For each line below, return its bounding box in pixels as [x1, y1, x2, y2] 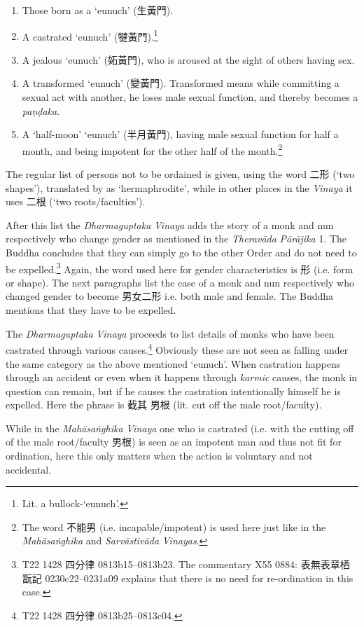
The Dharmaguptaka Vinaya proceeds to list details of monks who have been [6, 326, 335, 340]
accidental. [6, 462, 51, 476]
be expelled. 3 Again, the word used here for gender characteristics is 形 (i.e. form [6, 259, 353, 276]
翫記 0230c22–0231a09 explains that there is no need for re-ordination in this [22, 570, 353, 585]
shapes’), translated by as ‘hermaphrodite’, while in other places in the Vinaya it [6, 180, 353, 195]
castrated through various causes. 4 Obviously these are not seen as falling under [6, 340, 349, 357]
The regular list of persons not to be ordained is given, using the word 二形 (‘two [6, 167, 355, 181]
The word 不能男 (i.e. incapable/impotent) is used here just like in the [22, 519, 326, 534]
